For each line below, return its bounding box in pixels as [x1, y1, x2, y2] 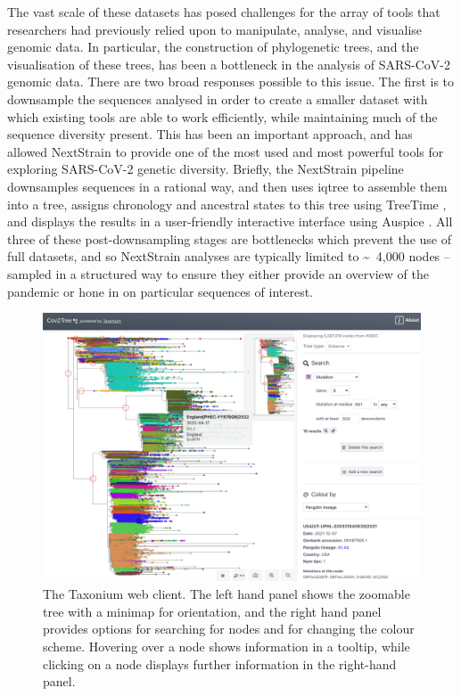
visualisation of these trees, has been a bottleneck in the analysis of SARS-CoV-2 [7, 54, 450, 73]
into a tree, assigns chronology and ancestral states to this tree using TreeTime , [7, 194, 447, 213]
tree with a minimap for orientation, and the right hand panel [43, 602, 382, 620]
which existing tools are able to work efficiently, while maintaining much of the [7, 107, 438, 126]
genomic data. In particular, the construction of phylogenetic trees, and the [7, 37, 419, 56]
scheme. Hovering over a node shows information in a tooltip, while [43, 636, 410, 655]
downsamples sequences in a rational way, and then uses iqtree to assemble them [7, 176, 448, 195]
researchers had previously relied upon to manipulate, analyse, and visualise [7, 20, 423, 38]
